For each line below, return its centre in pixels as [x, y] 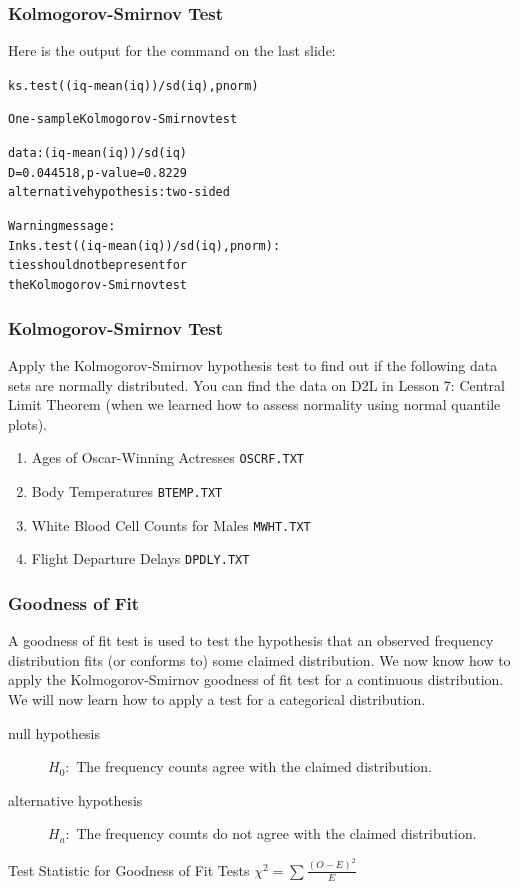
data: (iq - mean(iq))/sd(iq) [97, 153]
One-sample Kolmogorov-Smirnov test [123, 119]
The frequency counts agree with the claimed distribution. [254, 766]
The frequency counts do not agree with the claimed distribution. [276, 833]
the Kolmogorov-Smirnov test [97, 285]
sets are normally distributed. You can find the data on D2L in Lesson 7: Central [256, 384]
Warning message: [62, 226]
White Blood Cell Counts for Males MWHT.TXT [171, 524]
